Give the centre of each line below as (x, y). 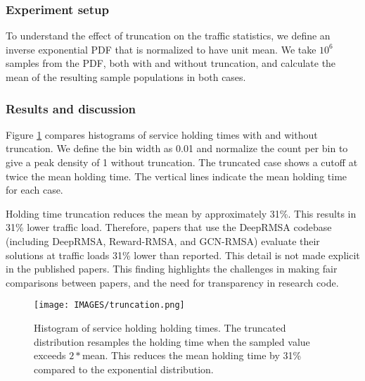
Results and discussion (71, 108)
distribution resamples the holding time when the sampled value (172, 341)
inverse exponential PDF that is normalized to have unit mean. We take (161, 49)
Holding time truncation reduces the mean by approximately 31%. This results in (181, 213)
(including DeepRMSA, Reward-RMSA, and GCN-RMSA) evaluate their (163, 241)
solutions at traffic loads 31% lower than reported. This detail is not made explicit (183, 255)
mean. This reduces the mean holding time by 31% (192, 355)
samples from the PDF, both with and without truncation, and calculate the (171, 63)
